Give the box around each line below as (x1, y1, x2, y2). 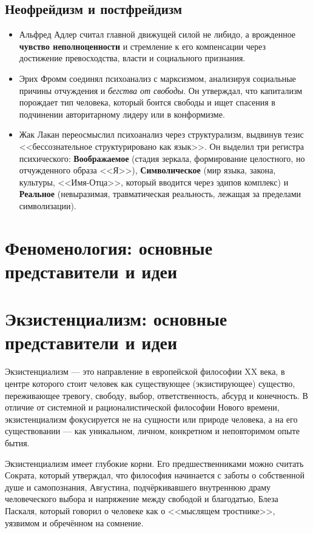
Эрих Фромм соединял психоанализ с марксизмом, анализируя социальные (19, 72, 296, 84)
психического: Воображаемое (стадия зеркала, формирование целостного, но (19, 152, 305, 164)
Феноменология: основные (5, 235, 213, 260)
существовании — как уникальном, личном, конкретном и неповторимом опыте (5, 424, 300, 437)
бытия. (5, 436, 30, 449)
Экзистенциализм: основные (5, 306, 227, 331)
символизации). (19, 199, 76, 212)
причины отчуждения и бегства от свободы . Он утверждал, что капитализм (19, 84, 303, 96)
